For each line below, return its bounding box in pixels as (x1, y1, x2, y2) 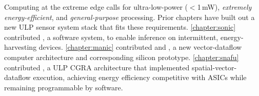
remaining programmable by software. (4, 82, 123, 92)
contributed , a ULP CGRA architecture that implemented (4, 62, 190, 72)
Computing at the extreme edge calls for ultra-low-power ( (4, 2, 188, 12)
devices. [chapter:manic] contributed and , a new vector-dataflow (38, 42, 242, 52)
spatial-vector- (191, 62, 237, 72)
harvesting (4, 42, 37, 52)
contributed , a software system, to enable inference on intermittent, (4, 31, 218, 42)
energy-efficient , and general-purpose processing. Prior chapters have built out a (4, 11, 255, 22)
